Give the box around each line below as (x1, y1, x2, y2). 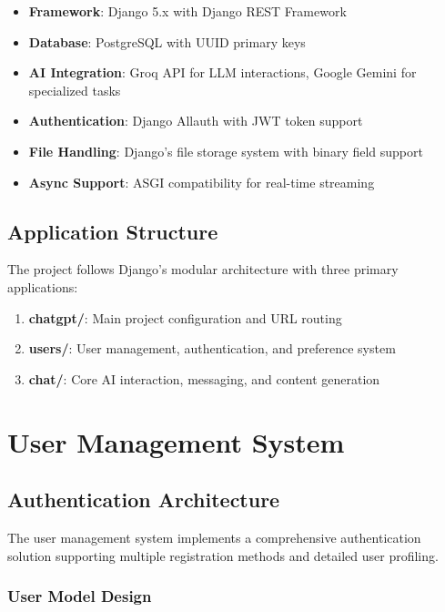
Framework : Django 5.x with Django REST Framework (28, 2, 347, 20)
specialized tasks (28, 80, 121, 99)
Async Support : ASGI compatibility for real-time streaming (28, 172, 375, 191)
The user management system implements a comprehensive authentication (7, 527, 421, 546)
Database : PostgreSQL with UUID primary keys (28, 32, 306, 51)
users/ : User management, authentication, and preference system (28, 339, 396, 358)
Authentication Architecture (7, 485, 280, 514)
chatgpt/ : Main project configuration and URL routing (28, 308, 342, 327)
